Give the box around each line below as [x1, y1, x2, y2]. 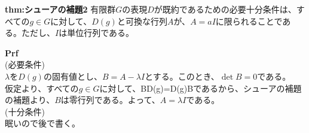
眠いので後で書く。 [5, 117, 80, 129]
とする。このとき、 [145, 69, 219, 82]
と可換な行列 [117, 14, 167, 27]
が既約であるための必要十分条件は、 [154, 3, 296, 15]
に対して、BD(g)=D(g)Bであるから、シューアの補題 [99, 81, 302, 94]
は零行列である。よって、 [60, 93, 160, 106]
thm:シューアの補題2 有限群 [5, 3, 116, 15]
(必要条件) [5, 58, 45, 71]
